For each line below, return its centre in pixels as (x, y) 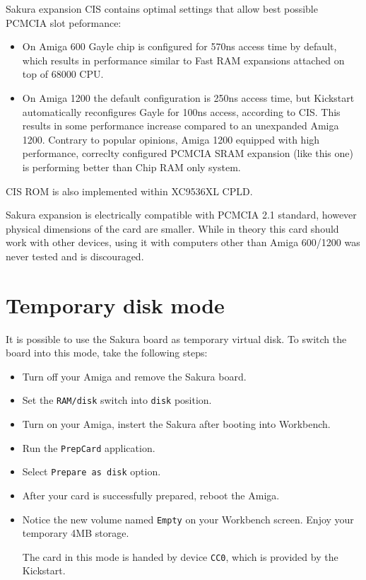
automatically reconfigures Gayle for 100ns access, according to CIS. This (181, 111)
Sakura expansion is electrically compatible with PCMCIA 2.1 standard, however (181, 215)
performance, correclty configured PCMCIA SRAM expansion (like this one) (188, 153)
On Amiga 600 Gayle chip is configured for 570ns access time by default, (179, 46)
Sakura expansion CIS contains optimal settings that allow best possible (162, 8)
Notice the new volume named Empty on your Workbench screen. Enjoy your (188, 519)
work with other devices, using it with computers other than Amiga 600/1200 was (183, 242)
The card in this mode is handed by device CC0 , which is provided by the (180, 556)
